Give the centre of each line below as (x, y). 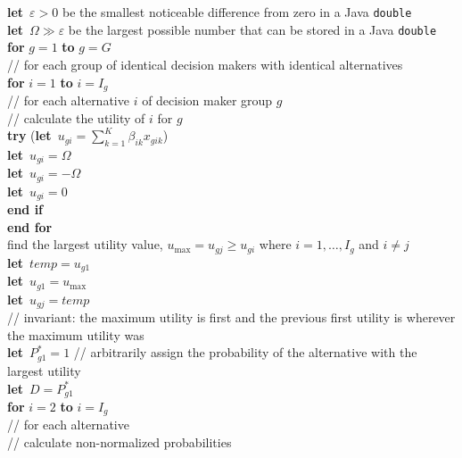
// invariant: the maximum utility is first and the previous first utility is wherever (231, 317)
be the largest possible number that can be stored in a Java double (252, 29)
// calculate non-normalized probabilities (120, 442)
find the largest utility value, (85, 244)
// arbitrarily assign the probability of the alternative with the (245, 352)
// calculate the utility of (76, 117)
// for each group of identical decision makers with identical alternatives (205, 64)
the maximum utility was (76, 334)
